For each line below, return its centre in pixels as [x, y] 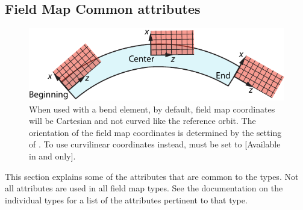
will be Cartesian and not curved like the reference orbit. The [142, 121]
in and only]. [52, 156]
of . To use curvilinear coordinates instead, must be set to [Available [155, 144]
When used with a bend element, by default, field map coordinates [152, 109]
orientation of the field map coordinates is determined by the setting [155, 132]
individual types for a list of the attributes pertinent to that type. [126, 199]
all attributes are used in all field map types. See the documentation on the [144, 188]
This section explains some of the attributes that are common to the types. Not [152, 176]
